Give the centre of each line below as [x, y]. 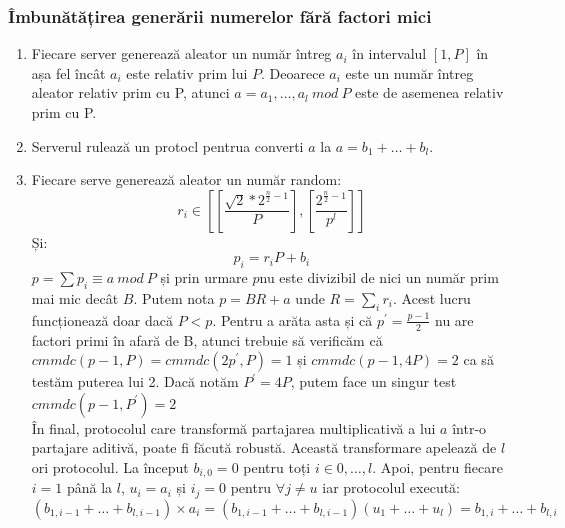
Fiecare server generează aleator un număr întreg [181, 53]
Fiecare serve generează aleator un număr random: [186, 179]
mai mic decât [75, 297]
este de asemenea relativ [429, 92]
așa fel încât [68, 72]
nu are [454, 319]
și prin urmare [204, 277]
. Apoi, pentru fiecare [437, 466]
